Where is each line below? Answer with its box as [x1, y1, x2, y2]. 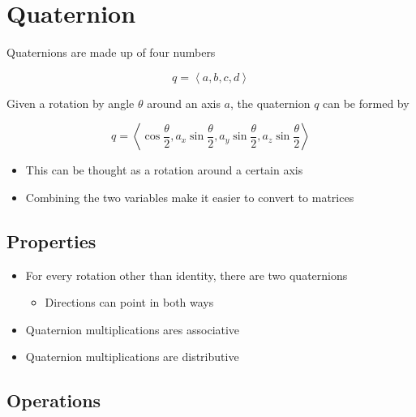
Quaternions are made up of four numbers [6, 44, 216, 61]
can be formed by [323, 94, 410, 111]
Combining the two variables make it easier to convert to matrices [25, 188, 354, 205]
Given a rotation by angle [6, 94, 135, 111]
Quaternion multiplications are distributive [25, 348, 239, 365]
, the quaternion [230, 94, 311, 111]
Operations [6, 388, 101, 413]
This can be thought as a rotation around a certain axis [25, 161, 303, 178]
